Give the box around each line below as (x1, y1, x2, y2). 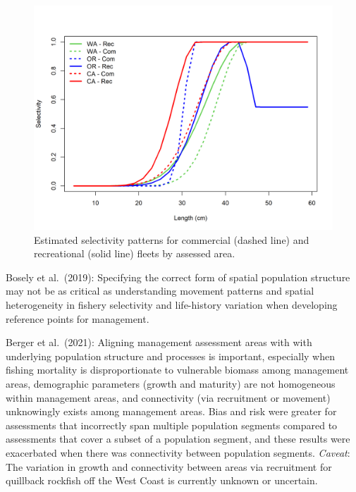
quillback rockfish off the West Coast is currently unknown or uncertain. (6, 473, 318, 488)
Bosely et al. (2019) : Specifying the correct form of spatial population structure (6, 269, 350, 284)
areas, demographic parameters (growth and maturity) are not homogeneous (6, 376, 336, 390)
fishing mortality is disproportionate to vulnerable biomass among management (6, 362, 349, 377)
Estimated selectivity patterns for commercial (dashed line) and (34, 232, 309, 247)
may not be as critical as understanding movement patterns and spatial (6, 283, 314, 298)
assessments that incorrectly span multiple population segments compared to (6, 417, 338, 432)
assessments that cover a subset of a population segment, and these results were (6, 431, 350, 446)
